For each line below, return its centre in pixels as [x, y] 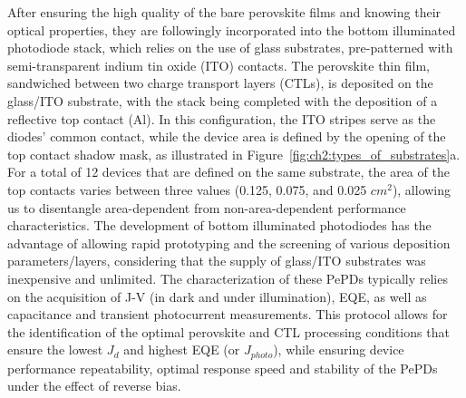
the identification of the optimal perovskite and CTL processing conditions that [228, 331]
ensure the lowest [55, 349]
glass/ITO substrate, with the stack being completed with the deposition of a [223, 100]
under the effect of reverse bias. [94, 386]
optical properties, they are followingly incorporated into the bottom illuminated [232, 29]
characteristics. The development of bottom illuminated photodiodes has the [219, 225]
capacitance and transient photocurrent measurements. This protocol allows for [228, 314]
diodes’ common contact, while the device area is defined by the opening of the [227, 136]
